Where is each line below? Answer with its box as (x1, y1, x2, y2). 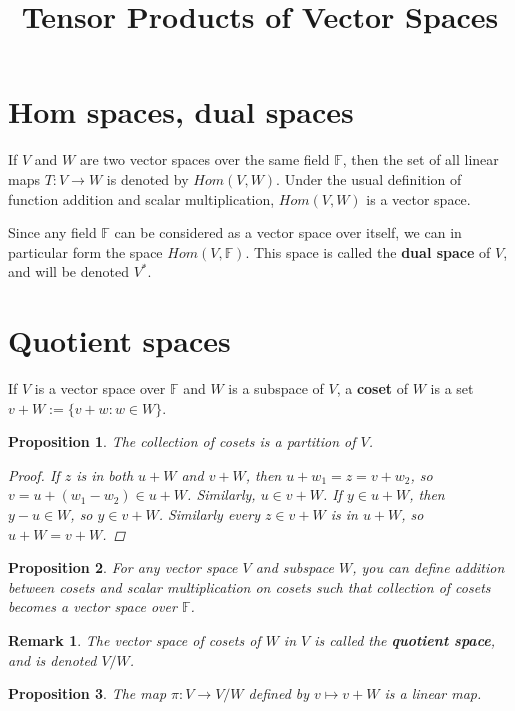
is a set (430, 378, 474, 398)
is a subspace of (228, 378, 324, 398)
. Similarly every (158, 503, 260, 524)
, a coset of (336, 378, 409, 398)
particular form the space (8, 241, 163, 262)
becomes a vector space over (8, 596, 177, 617)
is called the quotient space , (314, 629, 496, 650)
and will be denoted (8, 261, 129, 282)
